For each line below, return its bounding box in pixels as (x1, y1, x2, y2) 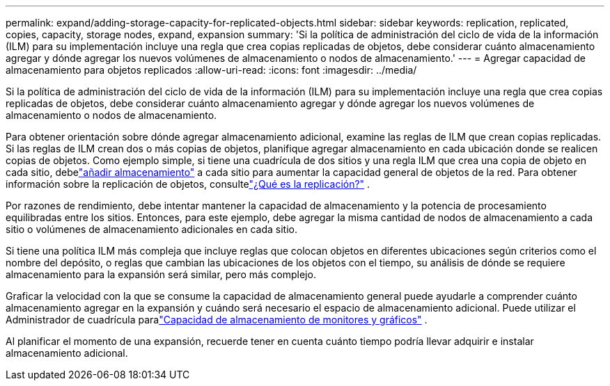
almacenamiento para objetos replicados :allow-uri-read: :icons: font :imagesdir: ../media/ (6, 64, 417, 76)
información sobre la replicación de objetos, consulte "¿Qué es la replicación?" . (6, 178, 370, 190)
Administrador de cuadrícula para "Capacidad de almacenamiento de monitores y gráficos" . (6, 314, 428, 325)
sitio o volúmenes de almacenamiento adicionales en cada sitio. (6, 223, 298, 235)
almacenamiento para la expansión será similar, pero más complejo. (6, 268, 316, 280)
